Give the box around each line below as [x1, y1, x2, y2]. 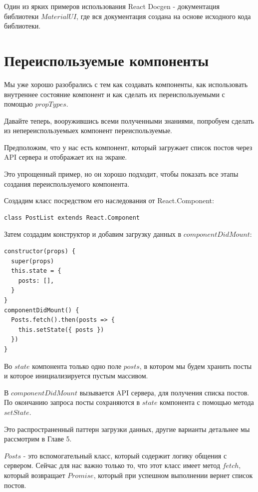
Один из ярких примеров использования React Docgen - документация [4, 1, 220, 11]
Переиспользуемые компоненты [4, 50, 209, 70]
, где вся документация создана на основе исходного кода [76, 11, 251, 21]
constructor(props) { [4, 248, 76, 255]
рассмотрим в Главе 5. [4, 433, 72, 444]
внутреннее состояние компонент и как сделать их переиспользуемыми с [4, 89, 225, 99]
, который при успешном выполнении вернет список [93, 469, 253, 480]
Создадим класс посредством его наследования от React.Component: [4, 195, 214, 206]
